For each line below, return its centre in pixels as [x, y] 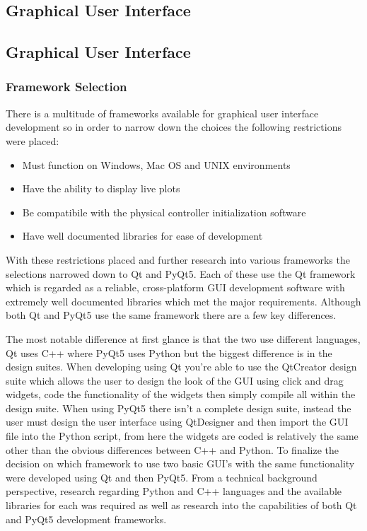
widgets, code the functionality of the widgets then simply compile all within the [181, 394]
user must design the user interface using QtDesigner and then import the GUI [177, 422]
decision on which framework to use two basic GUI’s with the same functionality [180, 463]
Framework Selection [66, 87]
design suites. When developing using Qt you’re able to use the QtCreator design [181, 367]
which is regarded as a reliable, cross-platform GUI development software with [175, 287]
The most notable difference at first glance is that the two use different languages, [183, 338]
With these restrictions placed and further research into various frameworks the [178, 259]
